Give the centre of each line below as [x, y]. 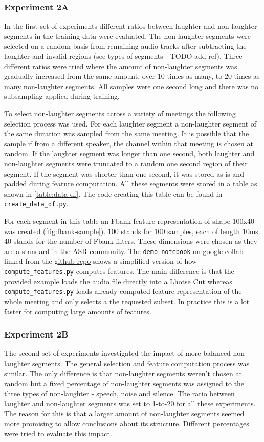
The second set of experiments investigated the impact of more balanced [117, 353]
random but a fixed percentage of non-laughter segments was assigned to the [124, 383]
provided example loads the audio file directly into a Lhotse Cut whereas [118, 281]
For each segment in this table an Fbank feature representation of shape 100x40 [129, 220]
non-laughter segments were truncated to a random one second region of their [126, 163]
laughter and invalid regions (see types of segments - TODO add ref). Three [123, 56]
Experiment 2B [36, 334]
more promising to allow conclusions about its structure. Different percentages [127, 423]
